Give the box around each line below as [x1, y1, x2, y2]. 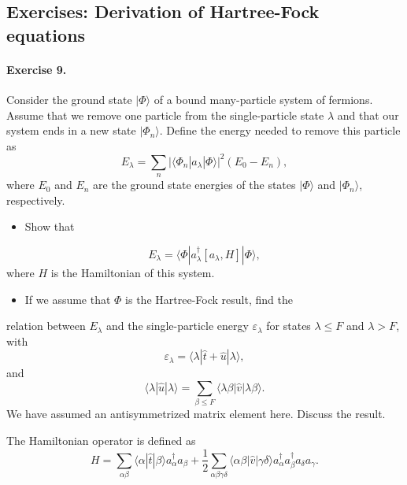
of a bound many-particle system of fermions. [154, 91, 373, 107]
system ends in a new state [6, 122, 136, 139]
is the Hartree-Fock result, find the [125, 291, 293, 307]
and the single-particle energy [105, 317, 249, 334]
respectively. [6, 191, 65, 208]
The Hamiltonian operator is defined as [6, 431, 196, 448]
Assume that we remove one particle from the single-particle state [6, 106, 324, 123]
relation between [6, 317, 86, 334]
